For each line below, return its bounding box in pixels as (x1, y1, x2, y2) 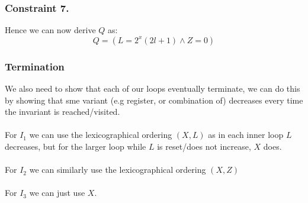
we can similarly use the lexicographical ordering (29, 163, 206, 176)
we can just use (29, 186, 85, 199)
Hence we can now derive (5, 24, 96, 36)
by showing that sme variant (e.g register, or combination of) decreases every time (5, 94, 303, 106)
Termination (5, 59, 65, 73)
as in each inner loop (208, 128, 284, 141)
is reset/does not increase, (157, 140, 251, 152)
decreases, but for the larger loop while (5, 140, 146, 152)
